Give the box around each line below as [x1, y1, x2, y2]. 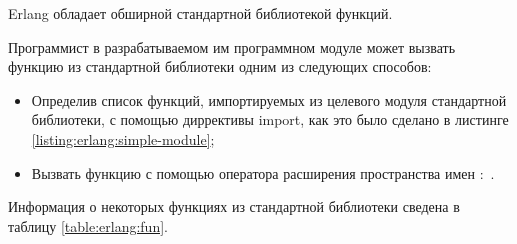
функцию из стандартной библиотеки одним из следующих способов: [8, 56, 432, 77]
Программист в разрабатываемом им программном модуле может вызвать [8, 36, 456, 57]
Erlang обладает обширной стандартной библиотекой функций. [8, 3, 393, 23]
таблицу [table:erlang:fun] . [8, 215, 168, 236]
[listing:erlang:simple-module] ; [31, 128, 215, 149]
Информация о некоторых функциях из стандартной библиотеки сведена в [8, 196, 460, 217]
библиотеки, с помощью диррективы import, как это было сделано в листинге [31, 109, 509, 130]
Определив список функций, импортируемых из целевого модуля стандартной [31, 89, 507, 110]
